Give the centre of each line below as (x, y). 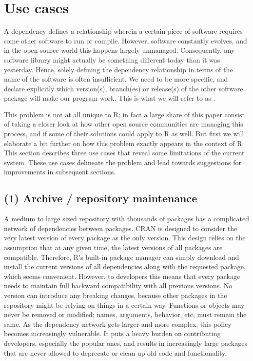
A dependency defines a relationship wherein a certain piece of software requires (123, 31)
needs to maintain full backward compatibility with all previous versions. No (118, 286)
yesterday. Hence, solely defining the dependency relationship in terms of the (118, 69)
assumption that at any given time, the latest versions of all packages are (113, 247)
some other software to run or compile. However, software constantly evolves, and (126, 40)
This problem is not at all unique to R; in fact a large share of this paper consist (124, 114)
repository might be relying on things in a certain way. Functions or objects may (124, 305)
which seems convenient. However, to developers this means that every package (122, 276)
